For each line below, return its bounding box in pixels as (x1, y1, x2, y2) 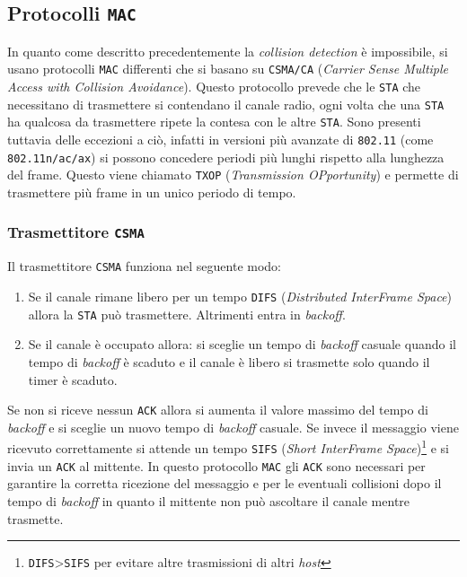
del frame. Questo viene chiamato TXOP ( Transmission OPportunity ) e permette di (7, 165, 459, 184)
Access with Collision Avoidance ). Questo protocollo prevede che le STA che (7, 77, 421, 96)
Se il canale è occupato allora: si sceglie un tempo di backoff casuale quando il (28, 335, 456, 354)
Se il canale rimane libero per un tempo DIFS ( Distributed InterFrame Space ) (28, 287, 453, 305)
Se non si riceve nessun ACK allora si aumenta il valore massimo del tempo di (7, 400, 428, 419)
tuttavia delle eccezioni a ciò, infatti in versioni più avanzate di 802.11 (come (7, 130, 434, 148)
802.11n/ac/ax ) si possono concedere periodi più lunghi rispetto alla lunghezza (7, 147, 445, 166)
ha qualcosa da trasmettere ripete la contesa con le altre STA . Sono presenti (7, 112, 421, 131)
